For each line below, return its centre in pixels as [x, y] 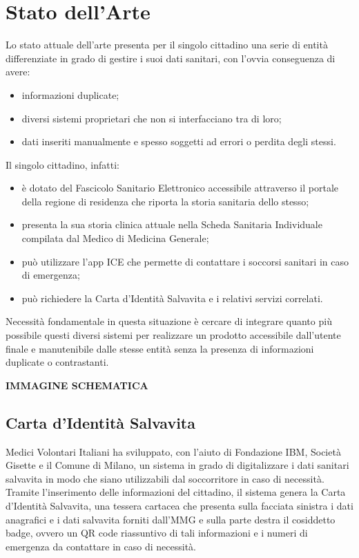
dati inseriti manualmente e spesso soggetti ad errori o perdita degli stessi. [179, 141]
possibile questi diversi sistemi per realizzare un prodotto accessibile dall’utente [173, 335]
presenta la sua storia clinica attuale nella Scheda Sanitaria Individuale [172, 224]
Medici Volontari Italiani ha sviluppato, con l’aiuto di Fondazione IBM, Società [173, 451]
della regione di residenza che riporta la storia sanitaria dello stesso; [165, 201]
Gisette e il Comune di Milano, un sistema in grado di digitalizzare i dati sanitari [177, 465]
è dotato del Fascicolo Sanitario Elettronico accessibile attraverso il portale [180, 188]
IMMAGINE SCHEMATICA [77, 385]
